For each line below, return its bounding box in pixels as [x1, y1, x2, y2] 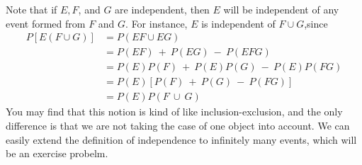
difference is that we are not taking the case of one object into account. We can [6, 118, 350, 132]
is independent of [201, 16, 276, 30]
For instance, [131, 16, 188, 30]
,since [304, 16, 328, 30]
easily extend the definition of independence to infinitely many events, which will [6, 132, 357, 147]
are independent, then [115, 2, 210, 16]
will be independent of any [223, 2, 339, 16]
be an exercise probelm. [6, 146, 108, 161]
